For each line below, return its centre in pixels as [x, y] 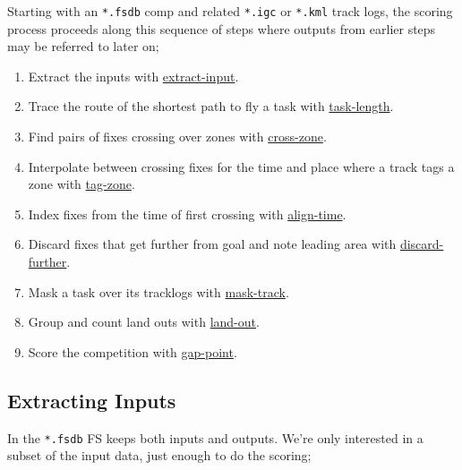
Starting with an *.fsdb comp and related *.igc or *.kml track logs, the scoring [230, 11]
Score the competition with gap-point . [133, 351]
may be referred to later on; [83, 46]
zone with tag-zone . [81, 184]
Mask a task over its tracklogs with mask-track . [158, 291]
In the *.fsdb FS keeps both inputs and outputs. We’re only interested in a [215, 437]
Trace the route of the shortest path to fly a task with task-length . [211, 106]
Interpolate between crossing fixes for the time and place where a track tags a [241, 166]
